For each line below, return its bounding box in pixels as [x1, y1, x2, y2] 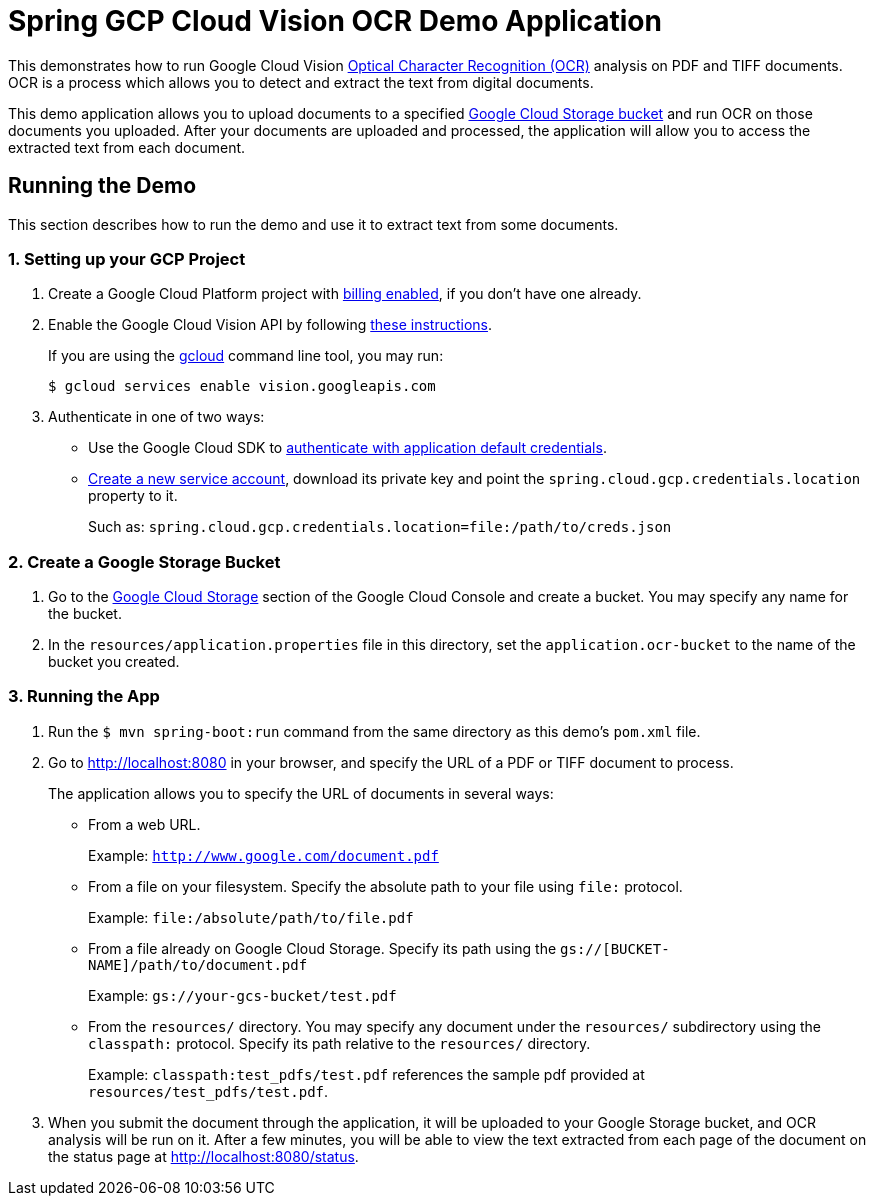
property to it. [88, 487, 178, 505]
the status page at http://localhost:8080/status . [48, 1147, 359, 1165]
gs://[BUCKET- [560, 940, 670, 957]
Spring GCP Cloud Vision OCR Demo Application [8, 4, 662, 38]
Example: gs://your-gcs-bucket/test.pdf [88, 986, 397, 1004]
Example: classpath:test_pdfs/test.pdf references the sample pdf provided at [88, 1065, 645, 1083]
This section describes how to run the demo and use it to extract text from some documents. [8, 215, 619, 233]
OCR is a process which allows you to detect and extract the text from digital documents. [8, 73, 594, 91]
